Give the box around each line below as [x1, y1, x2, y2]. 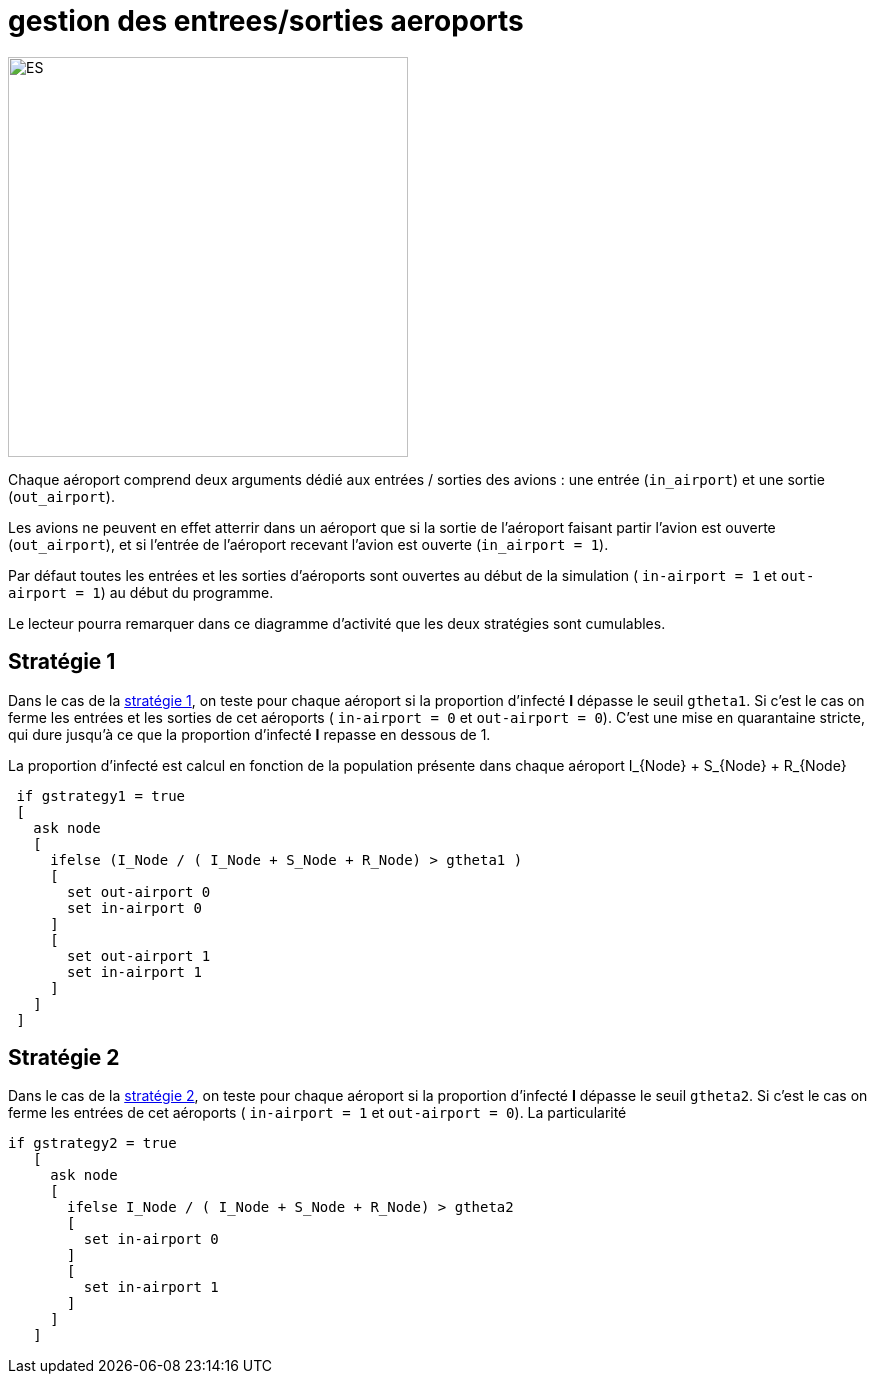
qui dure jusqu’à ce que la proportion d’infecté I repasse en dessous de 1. [8, 725, 491, 743]
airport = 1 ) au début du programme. [8, 583, 274, 601]
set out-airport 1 [67, 947, 211, 964]
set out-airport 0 [67, 883, 211, 900]
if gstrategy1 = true [16, 787, 186, 804]
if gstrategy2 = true [8, 1135, 177, 1152]
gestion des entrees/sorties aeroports [8, 4, 524, 38]
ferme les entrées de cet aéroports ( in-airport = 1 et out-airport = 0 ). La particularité [8, 1104, 627, 1122]
